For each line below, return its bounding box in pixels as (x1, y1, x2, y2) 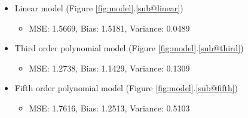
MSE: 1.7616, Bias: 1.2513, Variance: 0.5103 (29, 101, 190, 114)
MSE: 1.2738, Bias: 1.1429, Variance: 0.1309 (29, 61, 190, 74)
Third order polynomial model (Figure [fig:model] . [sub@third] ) (14, 42, 244, 54)
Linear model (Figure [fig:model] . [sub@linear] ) (14, 2, 183, 14)
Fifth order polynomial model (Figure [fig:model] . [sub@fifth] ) (14, 82, 238, 94)
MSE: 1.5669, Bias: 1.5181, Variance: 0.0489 (29, 21, 190, 34)
